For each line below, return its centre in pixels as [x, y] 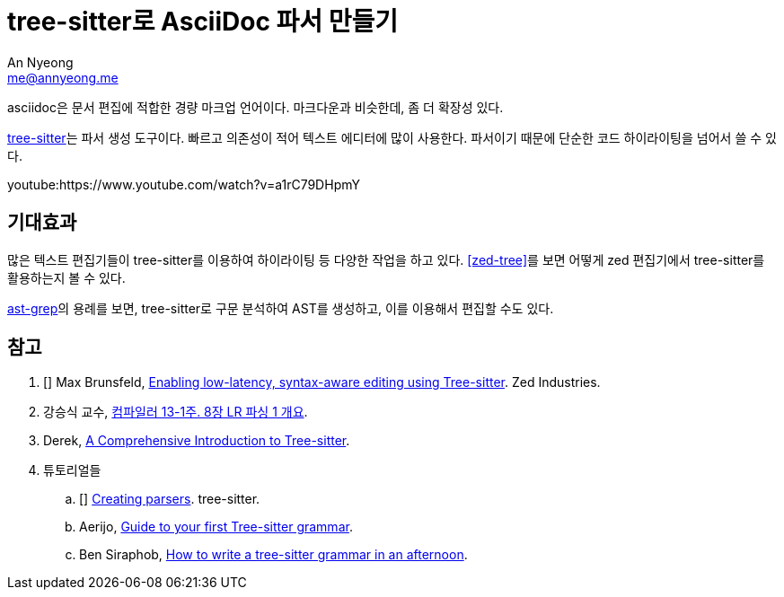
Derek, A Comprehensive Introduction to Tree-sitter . [197, 441]
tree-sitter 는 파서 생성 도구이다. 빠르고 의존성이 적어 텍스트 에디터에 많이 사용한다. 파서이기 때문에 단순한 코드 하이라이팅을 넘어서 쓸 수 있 [392, 137]
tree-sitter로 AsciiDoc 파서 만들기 [203, 22]
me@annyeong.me [63, 77]
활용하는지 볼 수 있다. [66, 277]
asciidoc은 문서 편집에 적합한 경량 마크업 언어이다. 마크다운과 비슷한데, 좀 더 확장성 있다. [255, 107]
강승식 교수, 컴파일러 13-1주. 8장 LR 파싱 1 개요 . [176, 412]
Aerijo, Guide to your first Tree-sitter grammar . [216, 527]
